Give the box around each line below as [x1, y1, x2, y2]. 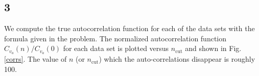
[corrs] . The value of [4, 54, 67, 64]
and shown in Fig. [185, 43, 242, 54]
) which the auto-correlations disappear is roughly [99, 54, 255, 64]
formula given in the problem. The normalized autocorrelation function [4, 33, 227, 43]
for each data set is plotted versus [63, 43, 169, 54]
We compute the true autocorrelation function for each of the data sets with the [4, 23, 255, 34]
